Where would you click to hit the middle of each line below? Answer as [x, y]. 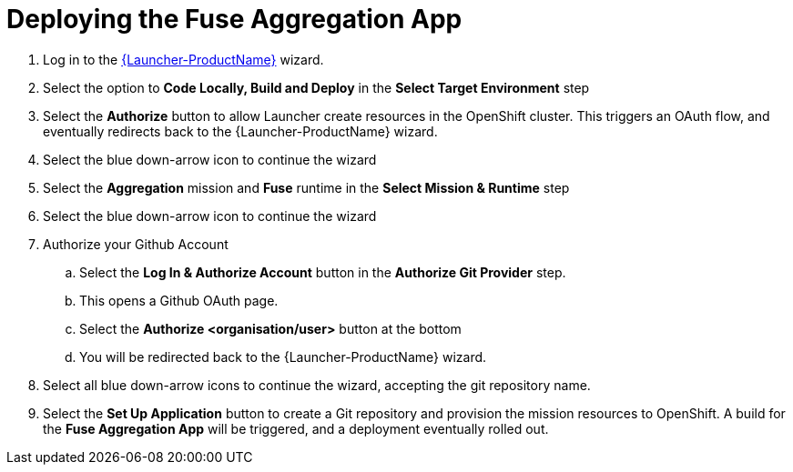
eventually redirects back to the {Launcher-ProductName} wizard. [240, 131]
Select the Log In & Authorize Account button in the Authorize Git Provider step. [323, 272]
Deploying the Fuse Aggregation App [234, 19]
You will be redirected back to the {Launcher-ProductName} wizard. [283, 357]
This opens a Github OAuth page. [179, 300]
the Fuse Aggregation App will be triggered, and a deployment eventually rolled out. [296, 428]
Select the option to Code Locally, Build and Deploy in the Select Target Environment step [316, 87]
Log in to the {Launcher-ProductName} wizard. [183, 59]
